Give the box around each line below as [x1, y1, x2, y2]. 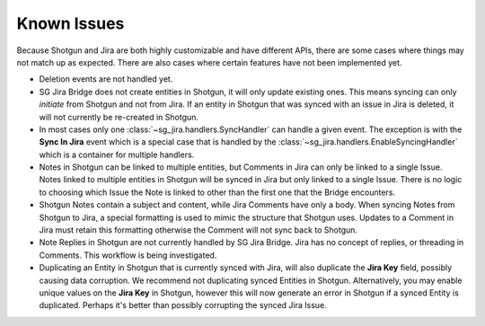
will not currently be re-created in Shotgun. [39, 111, 199, 122]
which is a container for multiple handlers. [39, 149, 195, 160]
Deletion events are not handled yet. [39, 74, 173, 84]
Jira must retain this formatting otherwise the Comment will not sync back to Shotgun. [39, 225, 358, 235]
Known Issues [16, 13, 125, 33]
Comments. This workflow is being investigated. [39, 250, 217, 260]
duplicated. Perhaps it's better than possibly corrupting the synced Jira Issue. [39, 300, 327, 311]
